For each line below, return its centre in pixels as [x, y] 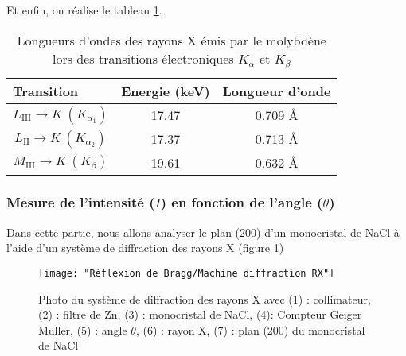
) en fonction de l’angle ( [242, 202]
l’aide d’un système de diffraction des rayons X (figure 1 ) [145, 248]
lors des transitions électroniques [143, 58]
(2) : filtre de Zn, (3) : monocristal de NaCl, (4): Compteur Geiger [200, 314]
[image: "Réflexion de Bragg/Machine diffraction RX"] [187, 273]
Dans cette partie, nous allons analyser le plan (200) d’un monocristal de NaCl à [203, 232]
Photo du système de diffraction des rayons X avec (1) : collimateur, [205, 298]
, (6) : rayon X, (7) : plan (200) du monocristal [250, 329]
